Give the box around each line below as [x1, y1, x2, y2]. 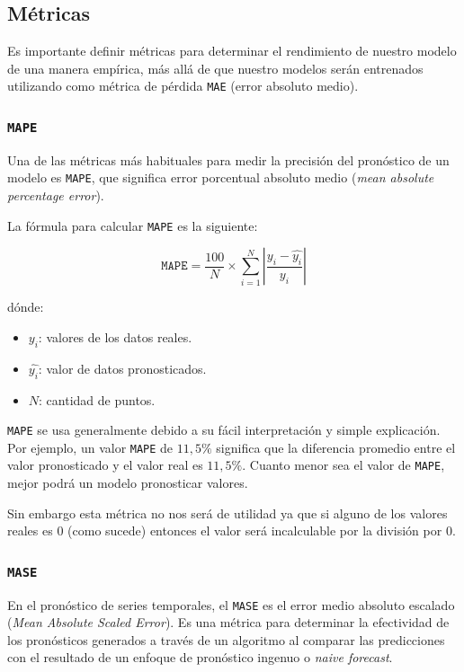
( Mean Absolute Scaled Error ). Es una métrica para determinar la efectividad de [7, 613, 450, 632]
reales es [7, 521, 53, 540]
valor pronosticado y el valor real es [7, 455, 203, 474]
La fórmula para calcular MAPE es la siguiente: [7, 216, 258, 234]
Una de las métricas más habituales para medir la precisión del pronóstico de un [7, 150, 450, 169]
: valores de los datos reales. [38, 327, 192, 346]
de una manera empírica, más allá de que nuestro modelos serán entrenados [7, 58, 424, 77]
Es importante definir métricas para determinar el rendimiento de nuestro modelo [7, 41, 457, 60]
